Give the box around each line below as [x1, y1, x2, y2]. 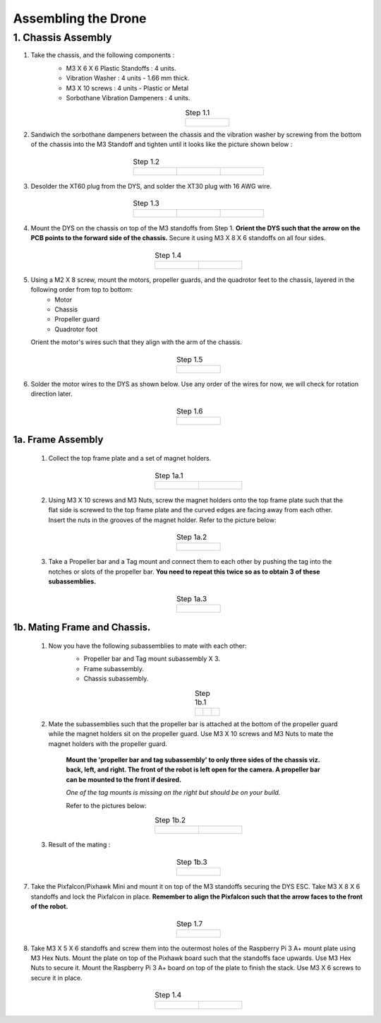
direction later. [30, 389, 73, 398]
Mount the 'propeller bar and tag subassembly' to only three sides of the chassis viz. [66, 756, 320, 764]
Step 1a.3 [176, 593, 207, 603]
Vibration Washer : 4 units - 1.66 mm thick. [66, 74, 190, 83]
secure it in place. [30, 974, 83, 982]
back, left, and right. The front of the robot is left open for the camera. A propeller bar [66, 765, 320, 774]
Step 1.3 [133, 199, 160, 208]
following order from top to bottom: [30, 285, 133, 294]
